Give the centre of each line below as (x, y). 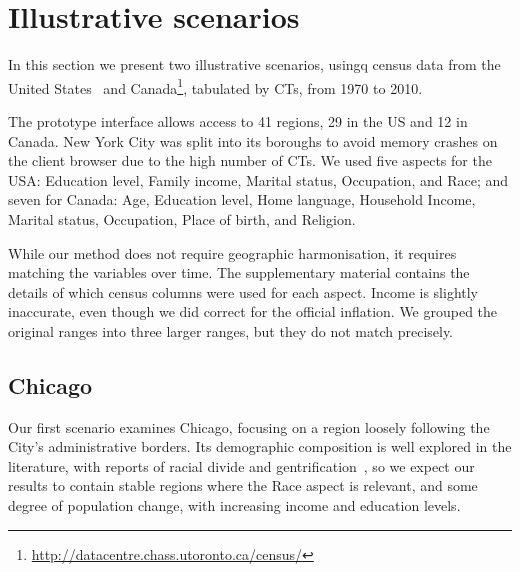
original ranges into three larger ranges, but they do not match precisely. (231, 330)
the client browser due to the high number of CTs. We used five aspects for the (250, 160)
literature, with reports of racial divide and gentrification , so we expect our (241, 465)
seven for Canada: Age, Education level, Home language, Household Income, (242, 199)
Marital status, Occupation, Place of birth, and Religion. (182, 218)
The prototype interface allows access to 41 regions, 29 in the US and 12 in (238, 120)
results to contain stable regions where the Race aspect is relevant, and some (243, 485)
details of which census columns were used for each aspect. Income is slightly (243, 291)
